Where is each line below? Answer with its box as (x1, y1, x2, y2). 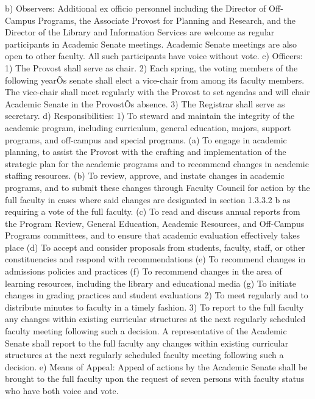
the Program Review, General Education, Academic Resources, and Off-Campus (5, 217, 305, 229)
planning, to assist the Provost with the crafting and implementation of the (5, 145, 286, 158)
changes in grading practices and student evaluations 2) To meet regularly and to (5, 289, 308, 301)
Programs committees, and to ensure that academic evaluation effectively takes (5, 229, 300, 242)
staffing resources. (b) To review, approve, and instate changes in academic (5, 169, 285, 182)
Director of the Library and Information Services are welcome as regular (5, 26, 275, 38)
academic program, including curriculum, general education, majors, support (5, 121, 291, 134)
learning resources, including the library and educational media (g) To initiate (5, 276, 296, 289)
